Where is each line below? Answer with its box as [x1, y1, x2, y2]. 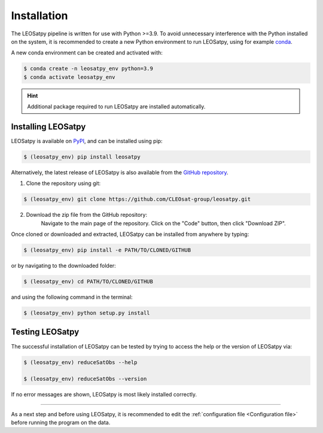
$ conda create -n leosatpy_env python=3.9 [23, 65, 154, 72]
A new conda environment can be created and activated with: [11, 49, 163, 56]
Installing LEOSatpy [11, 122, 86, 132]
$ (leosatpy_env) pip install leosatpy [23, 153, 141, 160]
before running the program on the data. [11, 419, 111, 426]
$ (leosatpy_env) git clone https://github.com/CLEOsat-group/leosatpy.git [23, 196, 251, 203]
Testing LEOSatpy [11, 327, 80, 337]
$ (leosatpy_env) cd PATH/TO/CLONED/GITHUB [23, 278, 154, 285]
